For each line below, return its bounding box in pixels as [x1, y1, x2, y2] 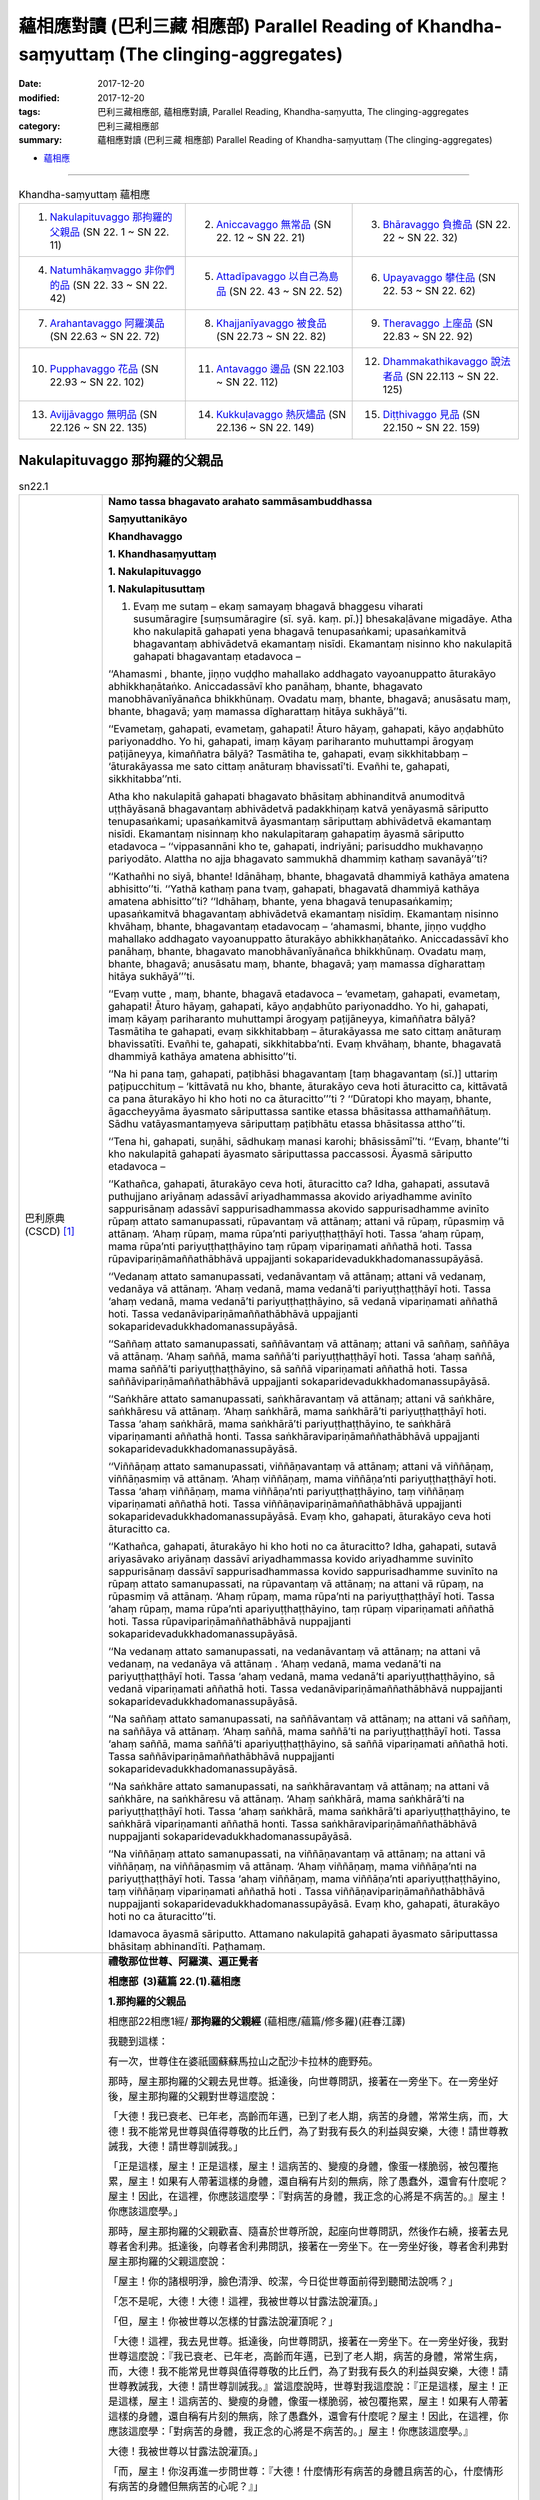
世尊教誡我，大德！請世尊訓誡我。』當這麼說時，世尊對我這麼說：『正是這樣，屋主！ [108, 2379, 499, 2393]
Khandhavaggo [108, 529, 183, 543]
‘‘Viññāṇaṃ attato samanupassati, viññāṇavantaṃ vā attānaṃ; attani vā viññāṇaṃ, [108, 1459, 494, 1473]
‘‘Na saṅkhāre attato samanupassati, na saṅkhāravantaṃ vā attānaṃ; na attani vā [108, 1779, 490, 1793]
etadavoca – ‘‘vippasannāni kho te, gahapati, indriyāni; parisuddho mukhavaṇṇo [108, 839, 484, 853]
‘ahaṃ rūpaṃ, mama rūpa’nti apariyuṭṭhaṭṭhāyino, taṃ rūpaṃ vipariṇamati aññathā [108, 1601, 495, 1615]
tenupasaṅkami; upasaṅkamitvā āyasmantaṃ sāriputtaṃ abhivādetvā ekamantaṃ [108, 814, 492, 828]
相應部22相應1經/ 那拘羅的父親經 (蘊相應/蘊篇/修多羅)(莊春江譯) [108, 2014, 406, 2028]
